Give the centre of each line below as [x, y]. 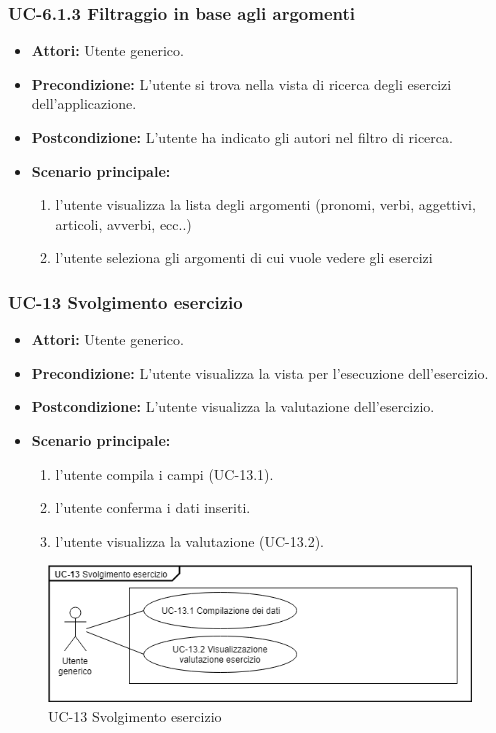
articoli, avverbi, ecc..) [123, 223]
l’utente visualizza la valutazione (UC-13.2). [190, 540]
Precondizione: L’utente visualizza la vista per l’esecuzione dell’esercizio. [260, 372]
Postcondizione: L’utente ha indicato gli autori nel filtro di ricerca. [242, 137]
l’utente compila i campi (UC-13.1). [164, 473]
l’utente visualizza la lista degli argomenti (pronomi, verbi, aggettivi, [265, 204]
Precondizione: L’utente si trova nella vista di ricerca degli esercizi [241, 83]
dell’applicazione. [84, 103]
